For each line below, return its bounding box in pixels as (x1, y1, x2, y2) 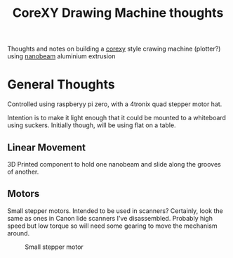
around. (7, 228, 30, 237)
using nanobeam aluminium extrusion (7, 52, 116, 60)
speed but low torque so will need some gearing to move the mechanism (7, 221, 218, 230)
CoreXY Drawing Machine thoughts (12, 5, 224, 21)
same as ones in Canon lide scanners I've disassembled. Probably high (7, 214, 213, 222)
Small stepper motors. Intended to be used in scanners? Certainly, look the (7, 206, 223, 215)
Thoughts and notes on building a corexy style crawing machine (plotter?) (7, 44, 221, 53)
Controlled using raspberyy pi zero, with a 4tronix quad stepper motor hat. (7, 100, 222, 108)
